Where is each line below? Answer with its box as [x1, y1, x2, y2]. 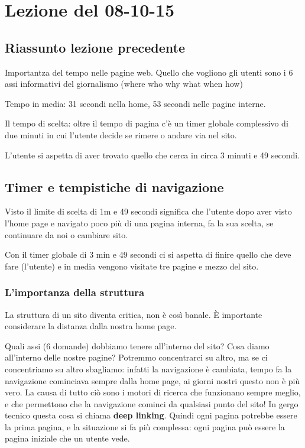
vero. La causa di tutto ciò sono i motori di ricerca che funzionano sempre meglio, [5, 386, 301, 398]
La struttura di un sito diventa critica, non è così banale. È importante [5, 308, 262, 320]
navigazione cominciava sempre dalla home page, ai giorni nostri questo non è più [5, 374, 300, 387]
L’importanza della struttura [5, 285, 145, 300]
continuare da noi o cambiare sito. [5, 228, 128, 241]
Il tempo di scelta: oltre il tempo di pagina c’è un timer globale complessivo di [5, 117, 288, 129]
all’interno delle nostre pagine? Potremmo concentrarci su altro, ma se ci [5, 351, 268, 363]
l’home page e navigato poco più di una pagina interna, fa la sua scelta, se [5, 216, 274, 229]
